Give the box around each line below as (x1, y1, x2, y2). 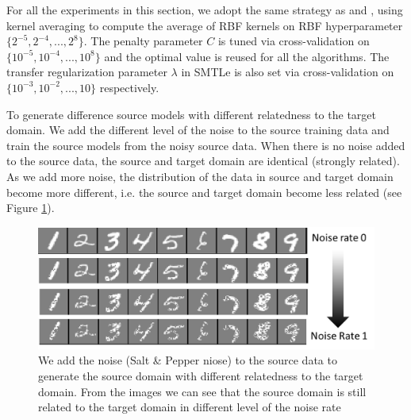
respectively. (99, 79, 159, 95)
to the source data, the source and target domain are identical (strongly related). (6, 152, 400, 169)
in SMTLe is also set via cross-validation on (181, 64, 394, 80)
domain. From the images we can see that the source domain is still (38, 383, 367, 399)
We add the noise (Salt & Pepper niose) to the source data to (38, 352, 337, 368)
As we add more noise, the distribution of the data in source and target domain (6, 168, 394, 184)
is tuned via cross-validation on (217, 33, 370, 49)
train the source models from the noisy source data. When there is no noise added (6, 137, 405, 153)
